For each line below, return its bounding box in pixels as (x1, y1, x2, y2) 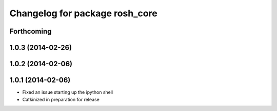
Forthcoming (9, 27, 52, 36)
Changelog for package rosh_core (9, 8, 157, 19)
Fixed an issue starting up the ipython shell (22, 89, 113, 95)
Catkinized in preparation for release (22, 96, 100, 102)
